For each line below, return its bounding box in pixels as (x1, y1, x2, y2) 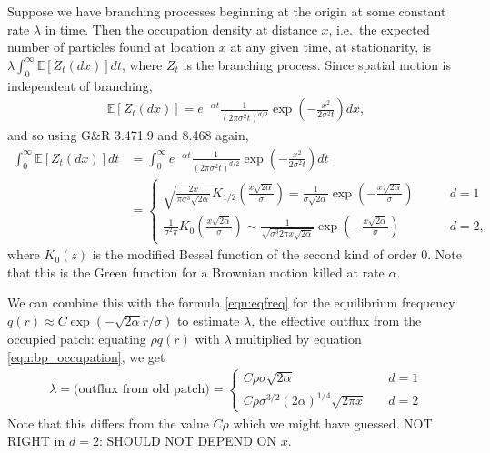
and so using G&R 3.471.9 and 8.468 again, (7, 126, 249, 145)
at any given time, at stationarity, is (230, 37, 432, 56)
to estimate (176, 310, 240, 329)
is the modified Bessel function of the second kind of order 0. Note (92, 245, 462, 264)
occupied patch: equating (7, 328, 146, 347)
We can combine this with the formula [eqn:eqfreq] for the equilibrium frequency (7, 293, 455, 312)
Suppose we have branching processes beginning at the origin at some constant (7, 2, 446, 20)
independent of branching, (7, 75, 153, 95)
